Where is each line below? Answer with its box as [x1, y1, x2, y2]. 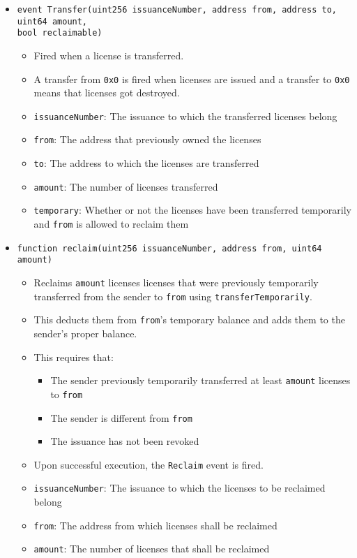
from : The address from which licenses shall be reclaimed [33, 517, 278, 532]
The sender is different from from [50, 410, 192, 425]
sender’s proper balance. [33, 326, 137, 341]
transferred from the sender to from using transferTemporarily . [33, 288, 312, 303]
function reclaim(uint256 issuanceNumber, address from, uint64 [17, 243, 322, 254]
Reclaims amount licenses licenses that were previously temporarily [33, 275, 319, 290]
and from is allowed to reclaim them [33, 216, 189, 231]
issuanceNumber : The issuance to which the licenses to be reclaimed [33, 480, 326, 495]
